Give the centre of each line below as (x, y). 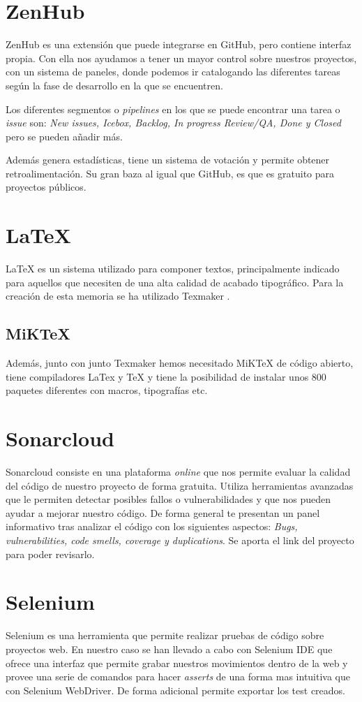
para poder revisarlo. (50, 554)
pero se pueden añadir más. (64, 136)
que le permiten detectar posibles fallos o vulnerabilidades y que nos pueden (168, 499)
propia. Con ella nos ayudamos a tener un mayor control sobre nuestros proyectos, (181, 58)
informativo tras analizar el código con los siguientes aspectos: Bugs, (152, 526)
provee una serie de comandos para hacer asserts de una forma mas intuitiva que (178, 677)
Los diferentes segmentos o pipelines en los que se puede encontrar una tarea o (173, 109)
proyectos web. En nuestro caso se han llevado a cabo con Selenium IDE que (169, 649)
